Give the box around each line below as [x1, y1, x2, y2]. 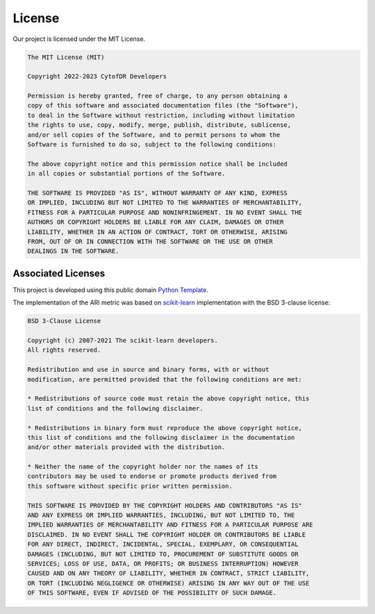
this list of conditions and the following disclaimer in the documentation [27, 434, 295, 441]
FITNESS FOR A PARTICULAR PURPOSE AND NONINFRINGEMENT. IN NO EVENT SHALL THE [27, 208, 302, 216]
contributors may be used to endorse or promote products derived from [27, 472, 277, 480]
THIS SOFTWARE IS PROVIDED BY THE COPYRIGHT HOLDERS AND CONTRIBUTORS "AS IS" [27, 502, 302, 509]
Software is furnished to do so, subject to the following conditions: [27, 141, 277, 148]
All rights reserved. [27, 346, 101, 354]
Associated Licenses [12, 267, 106, 279]
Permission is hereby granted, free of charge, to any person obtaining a [27, 92, 288, 100]
